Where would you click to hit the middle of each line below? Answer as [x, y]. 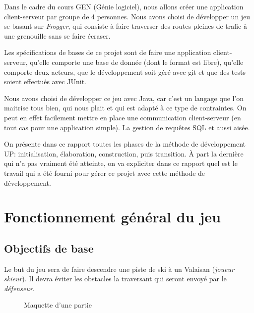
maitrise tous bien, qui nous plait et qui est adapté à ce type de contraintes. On [125, 108]
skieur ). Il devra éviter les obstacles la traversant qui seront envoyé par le [115, 279]
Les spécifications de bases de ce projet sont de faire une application [108, 52]
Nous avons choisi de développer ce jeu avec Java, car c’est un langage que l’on [124, 98]
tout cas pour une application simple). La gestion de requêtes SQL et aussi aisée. [127, 127]
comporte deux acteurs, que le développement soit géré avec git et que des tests [125, 72]
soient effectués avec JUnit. [45, 81]
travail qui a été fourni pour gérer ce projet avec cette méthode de [105, 173]
